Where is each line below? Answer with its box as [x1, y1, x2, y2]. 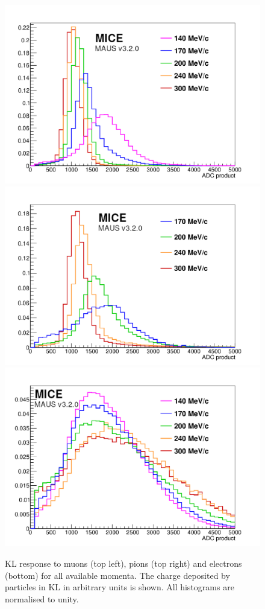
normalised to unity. [5, 592, 79, 605]
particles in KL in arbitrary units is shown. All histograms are [5, 581, 234, 593]
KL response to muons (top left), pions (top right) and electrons [5, 556, 242, 569]
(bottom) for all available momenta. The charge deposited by [5, 569, 230, 581]
